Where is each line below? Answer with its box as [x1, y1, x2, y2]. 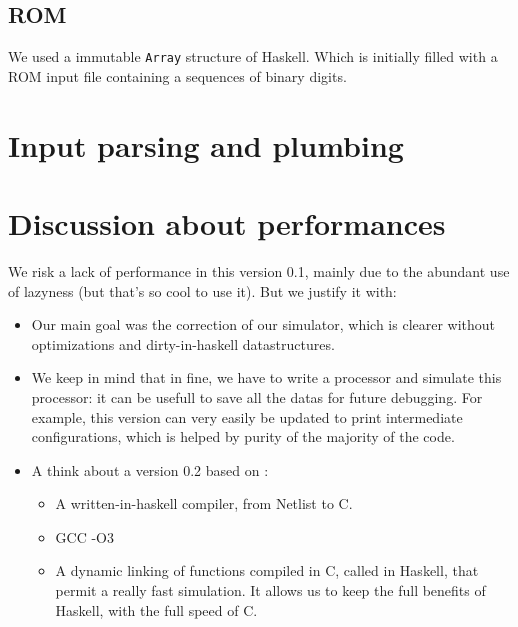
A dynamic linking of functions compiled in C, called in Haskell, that [55, 560, 479, 581]
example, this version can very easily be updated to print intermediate [31, 406, 463, 427]
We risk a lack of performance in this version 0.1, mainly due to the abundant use [8, 260, 510, 281]
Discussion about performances [8, 203, 446, 244]
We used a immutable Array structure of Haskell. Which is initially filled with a [8, 46, 498, 67]
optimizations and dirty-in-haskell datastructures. [31, 333, 335, 354]
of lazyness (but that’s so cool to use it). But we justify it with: [8, 280, 397, 301]
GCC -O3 [55, 526, 115, 547]
